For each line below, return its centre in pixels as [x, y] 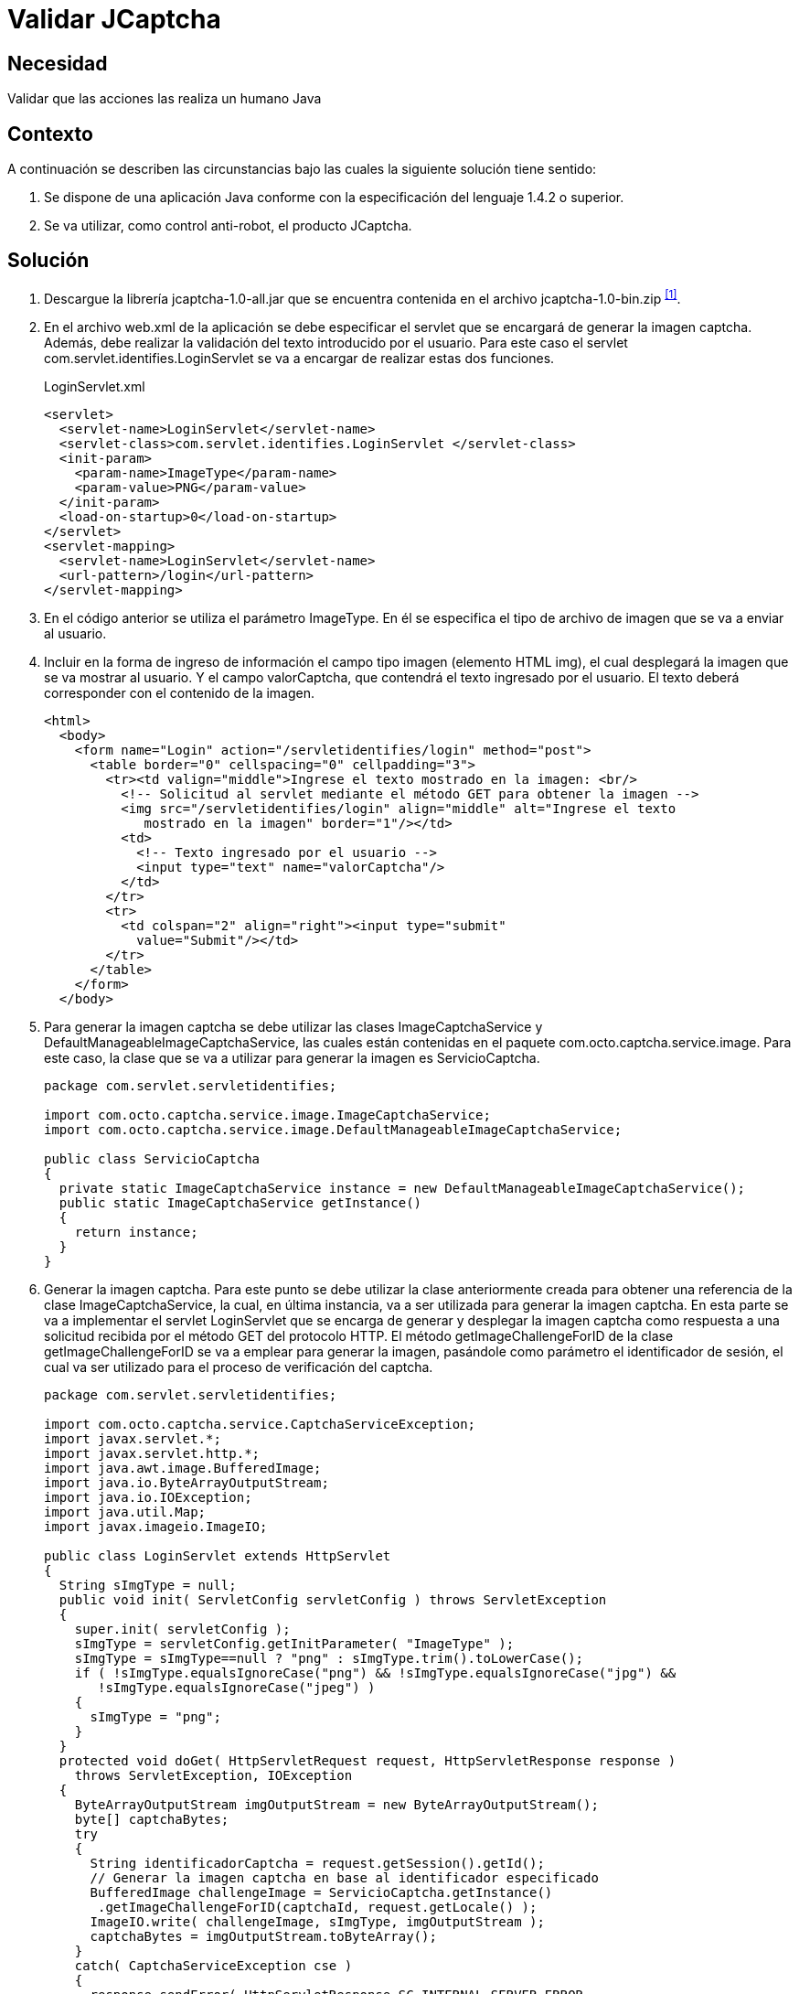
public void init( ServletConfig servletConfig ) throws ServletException [333, 1599]
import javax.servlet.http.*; [152, 1453]
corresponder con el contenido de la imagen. [180, 692]
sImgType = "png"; [155, 1716]
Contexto [50, 134]
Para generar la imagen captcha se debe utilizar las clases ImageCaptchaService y [293, 1026]
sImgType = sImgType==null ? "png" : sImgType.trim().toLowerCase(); [329, 1658]
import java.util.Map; [125, 1512]
